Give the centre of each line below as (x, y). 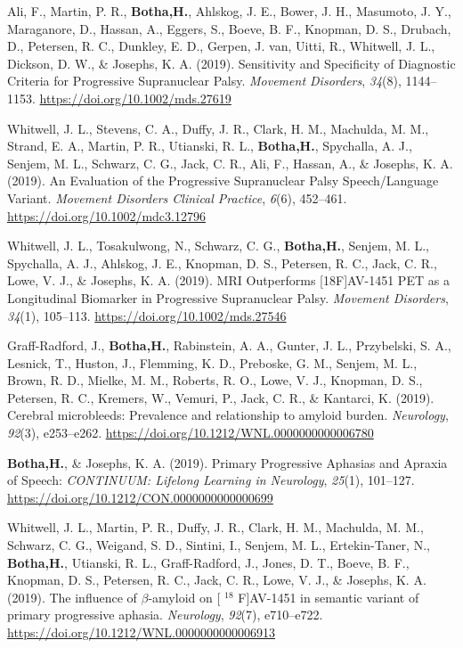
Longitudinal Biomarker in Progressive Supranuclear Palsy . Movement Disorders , (228, 297)
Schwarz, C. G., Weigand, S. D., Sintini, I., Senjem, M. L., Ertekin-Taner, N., (219, 545)
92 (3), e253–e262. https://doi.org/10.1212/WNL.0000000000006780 (191, 433)
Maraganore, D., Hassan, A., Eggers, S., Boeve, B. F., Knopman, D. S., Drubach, (229, 28)
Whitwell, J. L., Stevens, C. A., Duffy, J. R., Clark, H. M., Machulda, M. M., (218, 128)
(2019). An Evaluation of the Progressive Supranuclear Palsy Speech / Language (223, 180)
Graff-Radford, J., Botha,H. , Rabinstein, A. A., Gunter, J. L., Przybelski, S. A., (229, 345)
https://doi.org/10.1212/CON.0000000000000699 (140, 497)
